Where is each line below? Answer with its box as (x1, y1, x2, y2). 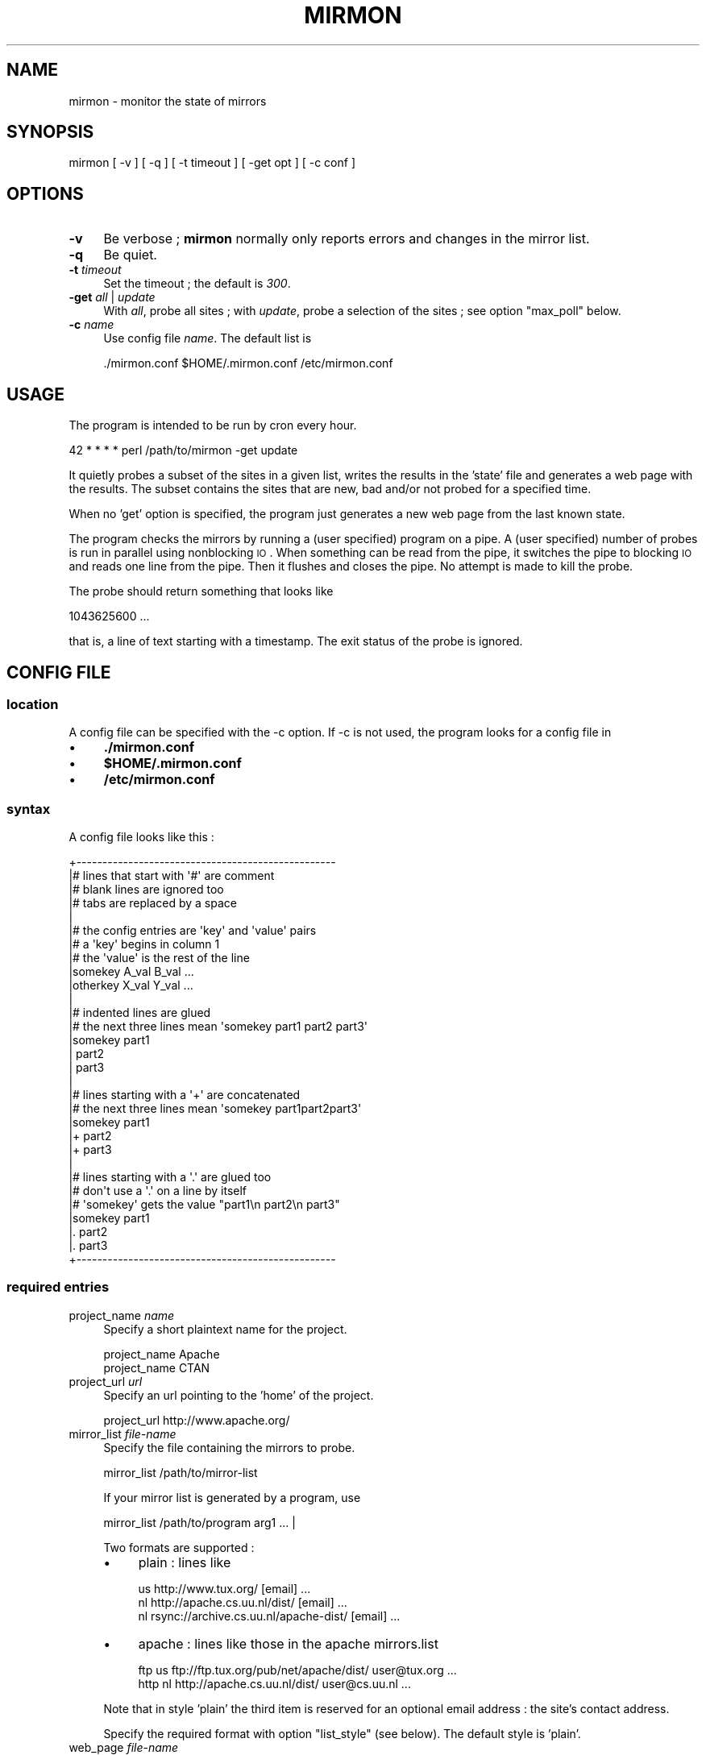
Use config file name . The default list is (103, 331, 312, 346)
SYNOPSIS (6, 122, 94, 143)
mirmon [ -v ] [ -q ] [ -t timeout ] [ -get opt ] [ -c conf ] (69, 156, 355, 170)
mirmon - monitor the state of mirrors (69, 93, 267, 108)
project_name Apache (103, 1346, 220, 1361)
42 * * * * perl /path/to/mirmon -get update (69, 443, 298, 458)
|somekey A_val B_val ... (69, 965, 194, 979)
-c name (69, 317, 114, 332)
